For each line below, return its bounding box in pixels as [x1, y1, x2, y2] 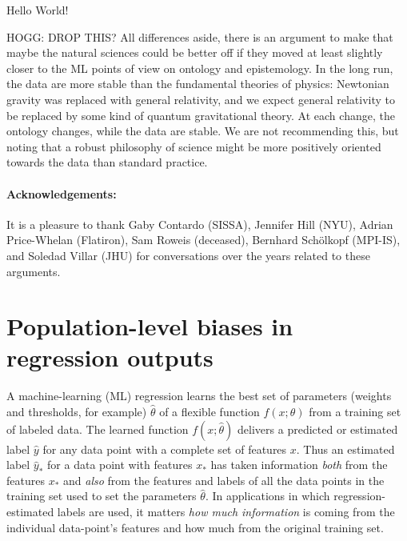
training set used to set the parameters [6, 487, 197, 504]
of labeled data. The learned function [6, 420, 189, 437]
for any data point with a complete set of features [42, 440, 287, 457]
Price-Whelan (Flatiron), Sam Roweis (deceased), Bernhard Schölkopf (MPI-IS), [6, 231, 401, 248]
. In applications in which [205, 487, 330, 504]
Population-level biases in [6, 310, 293, 343]
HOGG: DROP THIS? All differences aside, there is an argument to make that [6, 28, 393, 45]
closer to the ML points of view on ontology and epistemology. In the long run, [6, 59, 393, 76]
